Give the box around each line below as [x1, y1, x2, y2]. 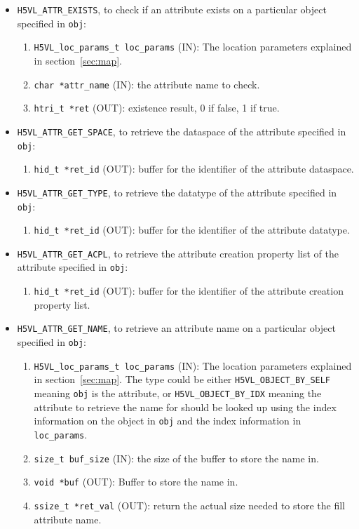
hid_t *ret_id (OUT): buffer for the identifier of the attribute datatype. [34, 222, 350, 237]
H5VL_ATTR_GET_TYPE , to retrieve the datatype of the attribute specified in [17, 185, 337, 199]
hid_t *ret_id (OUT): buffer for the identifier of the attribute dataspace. [34, 161, 354, 176]
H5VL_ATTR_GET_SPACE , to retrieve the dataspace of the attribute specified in [17, 123, 346, 138]
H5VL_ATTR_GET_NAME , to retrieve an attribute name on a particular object [17, 321, 336, 335]
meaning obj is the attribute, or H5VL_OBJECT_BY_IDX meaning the [34, 386, 322, 400]
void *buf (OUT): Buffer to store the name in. [34, 474, 238, 489]
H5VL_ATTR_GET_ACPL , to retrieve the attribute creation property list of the [17, 246, 339, 260]
